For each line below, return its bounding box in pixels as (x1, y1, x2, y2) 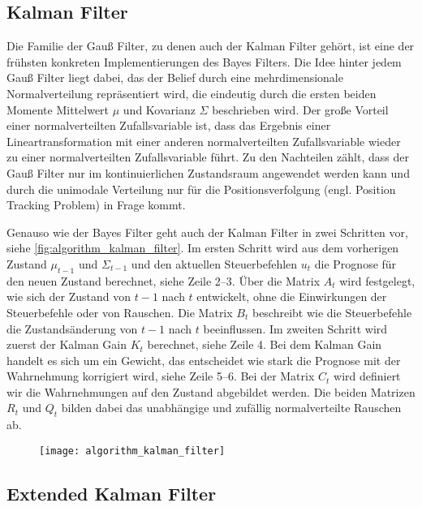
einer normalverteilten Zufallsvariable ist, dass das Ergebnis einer (6, 117, 331, 134)
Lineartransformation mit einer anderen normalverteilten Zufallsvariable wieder (6, 132, 401, 149)
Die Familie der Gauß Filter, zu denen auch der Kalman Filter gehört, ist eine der (6, 37, 415, 54)
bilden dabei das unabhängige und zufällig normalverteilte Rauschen (61, 399, 402, 416)
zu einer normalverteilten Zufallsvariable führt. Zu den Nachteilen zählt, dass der (6, 148, 409, 165)
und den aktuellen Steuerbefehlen (131, 255, 298, 272)
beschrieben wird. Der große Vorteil (212, 101, 389, 118)
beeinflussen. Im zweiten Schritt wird (203, 320, 388, 337)
